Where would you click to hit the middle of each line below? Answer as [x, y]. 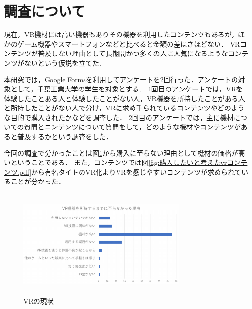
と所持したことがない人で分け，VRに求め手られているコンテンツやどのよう [124, 108]
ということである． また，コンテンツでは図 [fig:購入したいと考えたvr [119, 162]
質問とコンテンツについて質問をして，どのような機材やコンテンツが [132, 127]
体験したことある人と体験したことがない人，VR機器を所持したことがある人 [125, 98]
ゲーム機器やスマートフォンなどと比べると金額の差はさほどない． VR [129, 44]
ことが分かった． [38, 181]
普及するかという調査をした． [65, 136]
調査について [45, 11]
